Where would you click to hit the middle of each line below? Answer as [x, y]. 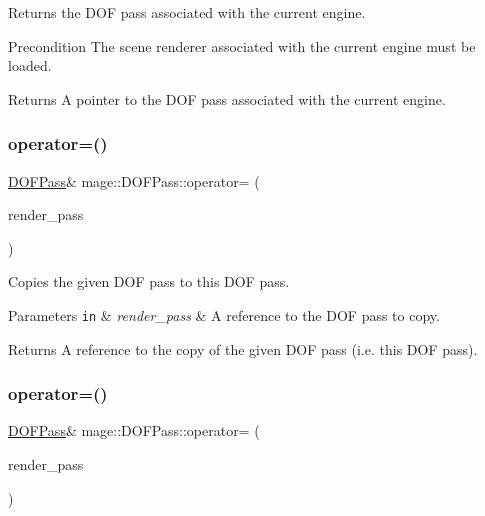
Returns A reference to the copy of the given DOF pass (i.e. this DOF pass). [243, 348]
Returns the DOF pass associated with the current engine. [187, 12]
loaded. [30, 65]
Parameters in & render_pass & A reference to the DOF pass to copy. [224, 314]
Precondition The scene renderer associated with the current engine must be [242, 45]
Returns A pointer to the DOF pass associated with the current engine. [227, 98]
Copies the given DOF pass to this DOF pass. [149, 281]
